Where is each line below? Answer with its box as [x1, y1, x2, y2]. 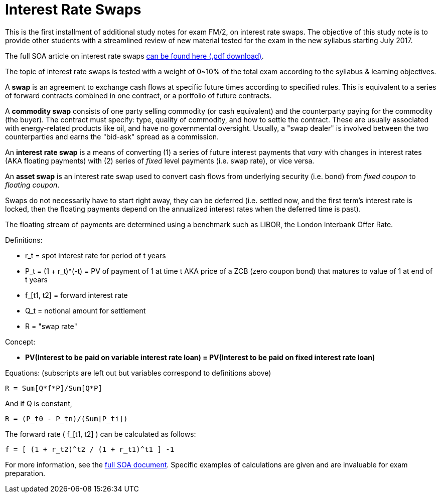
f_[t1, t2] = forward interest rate [25, 290, 128, 299]
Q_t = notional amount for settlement [25, 306, 146, 315]
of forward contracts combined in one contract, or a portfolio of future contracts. [5, 91, 272, 100]
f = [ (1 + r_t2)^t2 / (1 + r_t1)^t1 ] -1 [5, 445, 175, 453]
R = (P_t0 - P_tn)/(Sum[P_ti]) [5, 414, 128, 423]
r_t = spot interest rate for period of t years [25, 251, 166, 260]
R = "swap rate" [25, 321, 77, 330]
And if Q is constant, [5, 399, 72, 408]
